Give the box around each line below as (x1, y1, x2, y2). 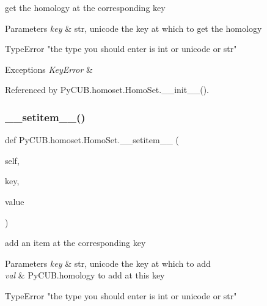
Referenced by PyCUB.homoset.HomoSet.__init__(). (5, 83, 209, 96)
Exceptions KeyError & (5, 62, 93, 75)
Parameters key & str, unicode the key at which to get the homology (5, 21, 262, 34)
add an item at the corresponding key (5, 236, 146, 249)
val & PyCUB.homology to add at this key (5, 269, 165, 282)
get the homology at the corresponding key (5, 1, 166, 13)
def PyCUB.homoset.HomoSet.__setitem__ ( (5, 133, 179, 146)
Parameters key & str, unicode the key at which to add (5, 256, 211, 269)
